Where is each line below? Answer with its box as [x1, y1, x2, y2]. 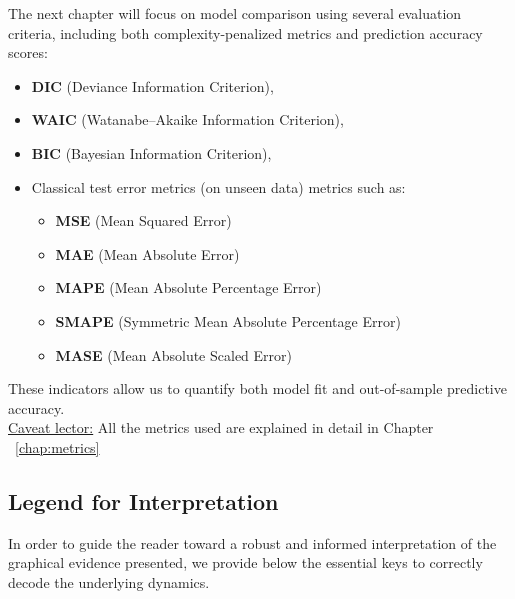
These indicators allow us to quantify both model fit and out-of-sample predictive [8, 378, 507, 399]
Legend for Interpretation [8, 485, 279, 516]
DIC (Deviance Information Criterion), [31, 75, 274, 96]
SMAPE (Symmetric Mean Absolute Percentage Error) [55, 310, 401, 331]
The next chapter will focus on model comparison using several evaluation [8, 3, 462, 23]
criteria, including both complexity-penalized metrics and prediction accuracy [8, 22, 483, 43]
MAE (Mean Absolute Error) [55, 243, 240, 264]
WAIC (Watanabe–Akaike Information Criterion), [31, 109, 344, 130]
